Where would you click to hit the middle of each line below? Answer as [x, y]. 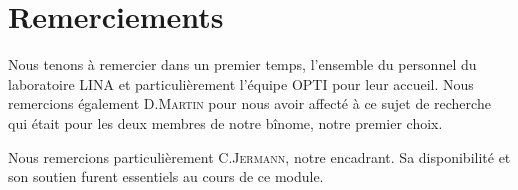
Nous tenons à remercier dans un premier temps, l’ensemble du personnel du [242, 64]
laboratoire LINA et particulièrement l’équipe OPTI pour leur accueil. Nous [241, 83]
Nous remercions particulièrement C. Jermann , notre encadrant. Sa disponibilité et [259, 156]
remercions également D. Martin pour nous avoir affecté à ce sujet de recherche [249, 103]
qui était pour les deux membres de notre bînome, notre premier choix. [225, 122]
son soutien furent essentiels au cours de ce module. [166, 176]
